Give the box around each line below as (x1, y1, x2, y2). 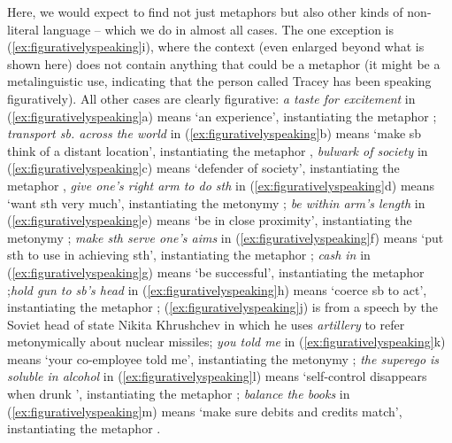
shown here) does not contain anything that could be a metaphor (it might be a (7, 54, 441, 73)
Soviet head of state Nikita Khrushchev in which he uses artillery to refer (7, 315, 405, 333)
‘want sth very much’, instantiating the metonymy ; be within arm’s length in (7, 193, 425, 212)
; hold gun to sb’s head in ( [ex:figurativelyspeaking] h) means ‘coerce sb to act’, (7, 280, 427, 299)
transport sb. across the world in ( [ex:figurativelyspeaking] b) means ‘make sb (7, 124, 422, 143)
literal (7, 19, 39, 38)
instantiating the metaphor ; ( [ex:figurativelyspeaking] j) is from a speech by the (7, 298, 438, 316)
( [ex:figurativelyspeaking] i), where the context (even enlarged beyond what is (7, 37, 425, 56)
